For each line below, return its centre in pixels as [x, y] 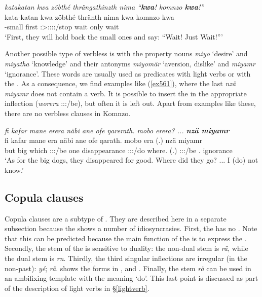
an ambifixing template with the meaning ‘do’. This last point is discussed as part [132, 278]
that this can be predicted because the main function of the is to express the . [126, 238]
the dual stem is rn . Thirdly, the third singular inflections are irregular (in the [126, 258]
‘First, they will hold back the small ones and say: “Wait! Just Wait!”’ [114, 36]
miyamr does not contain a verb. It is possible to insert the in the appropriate [126, 93]
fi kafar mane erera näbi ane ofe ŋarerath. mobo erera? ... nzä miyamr [117, 130]
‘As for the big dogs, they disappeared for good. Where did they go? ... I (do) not [132, 160]
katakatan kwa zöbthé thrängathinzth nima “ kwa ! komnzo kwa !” [104, 7]
